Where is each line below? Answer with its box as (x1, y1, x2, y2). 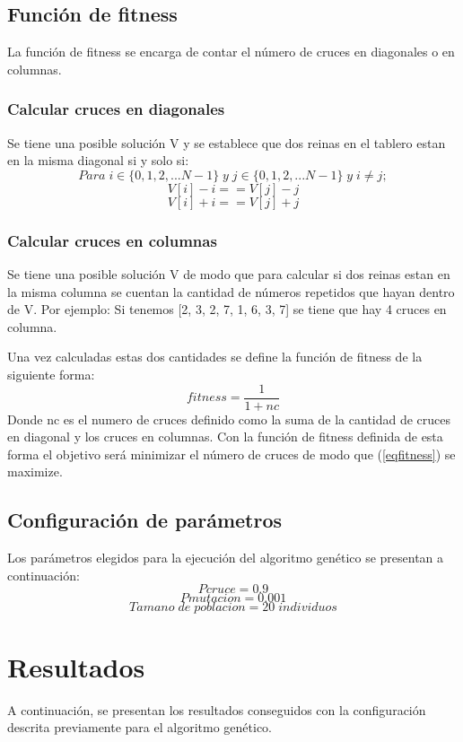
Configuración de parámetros (7, 506, 283, 534)
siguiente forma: (7, 364, 95, 383)
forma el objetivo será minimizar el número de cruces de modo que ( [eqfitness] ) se (7, 444, 456, 463)
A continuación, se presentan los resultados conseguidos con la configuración (7, 700, 426, 719)
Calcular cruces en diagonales (7, 98, 225, 120)
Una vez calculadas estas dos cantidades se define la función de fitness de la (7, 347, 423, 366)
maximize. (7, 462, 63, 481)
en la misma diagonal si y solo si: (7, 151, 189, 170)
